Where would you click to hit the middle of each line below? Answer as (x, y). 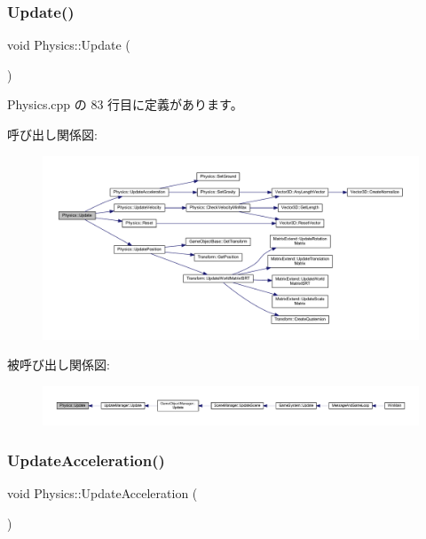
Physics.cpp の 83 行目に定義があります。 (125, 104)
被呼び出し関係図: (59, 365)
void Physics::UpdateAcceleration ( (103, 492)
